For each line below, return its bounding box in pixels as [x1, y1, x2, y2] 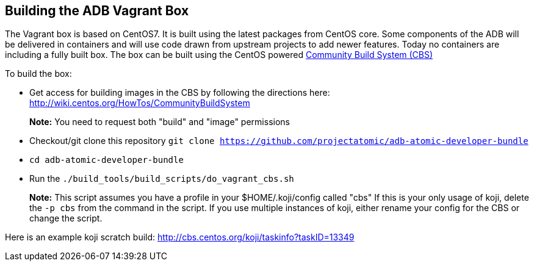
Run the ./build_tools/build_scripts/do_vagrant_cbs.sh [29, 173, 294, 184]
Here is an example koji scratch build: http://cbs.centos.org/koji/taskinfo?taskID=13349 [5, 232, 355, 243]
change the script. [29, 213, 103, 224]
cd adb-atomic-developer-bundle [29, 155, 184, 165]
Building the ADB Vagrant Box [5, 3, 189, 18]
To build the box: [5, 68, 72, 79]
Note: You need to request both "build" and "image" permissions [29, 117, 290, 128]
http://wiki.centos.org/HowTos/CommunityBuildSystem [29, 98, 250, 109]
